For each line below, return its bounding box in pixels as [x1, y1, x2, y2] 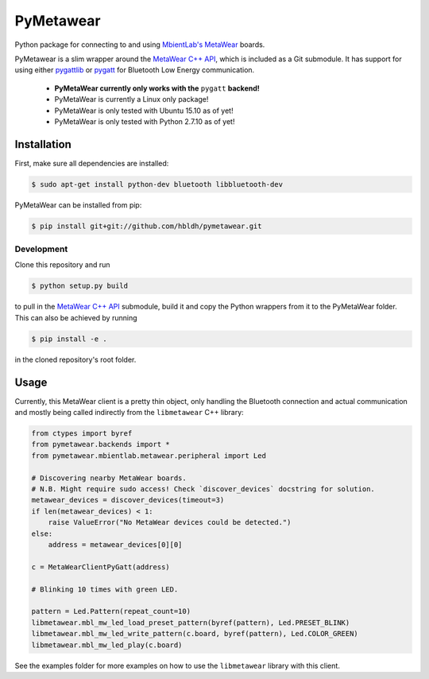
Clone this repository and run [14, 260, 110, 270]
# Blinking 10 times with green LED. [31, 584, 179, 594]
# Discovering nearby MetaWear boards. [31, 473, 187, 483]
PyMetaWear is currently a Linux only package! [54, 95, 209, 104]
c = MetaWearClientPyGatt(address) [31, 562, 170, 572]
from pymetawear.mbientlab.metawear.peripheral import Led [31, 451, 266, 460]
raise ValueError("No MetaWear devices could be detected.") [48, 518, 292, 527]
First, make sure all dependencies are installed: [14, 158, 169, 168]
